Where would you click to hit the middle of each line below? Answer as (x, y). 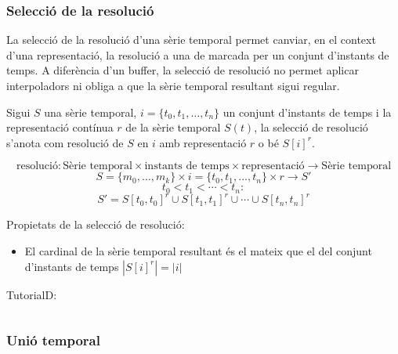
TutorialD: (32, 294)
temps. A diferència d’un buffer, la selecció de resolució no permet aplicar (183, 70)
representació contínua (60, 127)
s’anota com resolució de (65, 142)
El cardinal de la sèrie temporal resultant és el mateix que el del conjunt (198, 250)
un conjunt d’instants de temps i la (307, 112)
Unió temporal (53, 340)
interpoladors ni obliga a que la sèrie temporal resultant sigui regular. (173, 85)
